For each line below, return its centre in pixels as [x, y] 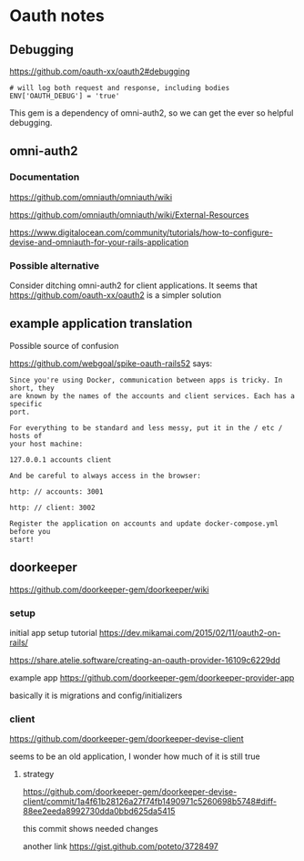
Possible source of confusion [64, 345]
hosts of [26, 436]
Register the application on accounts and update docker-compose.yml [144, 523]
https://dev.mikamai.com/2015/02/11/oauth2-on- [190, 632]
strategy [38, 774]
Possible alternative [55, 265]
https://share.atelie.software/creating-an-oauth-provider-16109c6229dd [145, 660]
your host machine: [46, 444]
